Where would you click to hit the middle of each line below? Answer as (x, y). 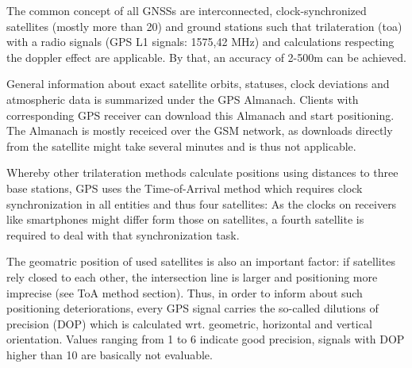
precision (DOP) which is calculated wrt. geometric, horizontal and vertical (189, 323)
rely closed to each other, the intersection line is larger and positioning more (192, 276)
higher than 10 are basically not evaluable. (110, 354)
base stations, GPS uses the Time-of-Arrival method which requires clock (185, 188)
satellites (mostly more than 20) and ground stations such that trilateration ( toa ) (204, 26)
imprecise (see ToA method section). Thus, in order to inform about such (185, 292)
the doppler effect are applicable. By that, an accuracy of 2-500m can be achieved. (206, 57)
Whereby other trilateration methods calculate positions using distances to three (202, 172)
